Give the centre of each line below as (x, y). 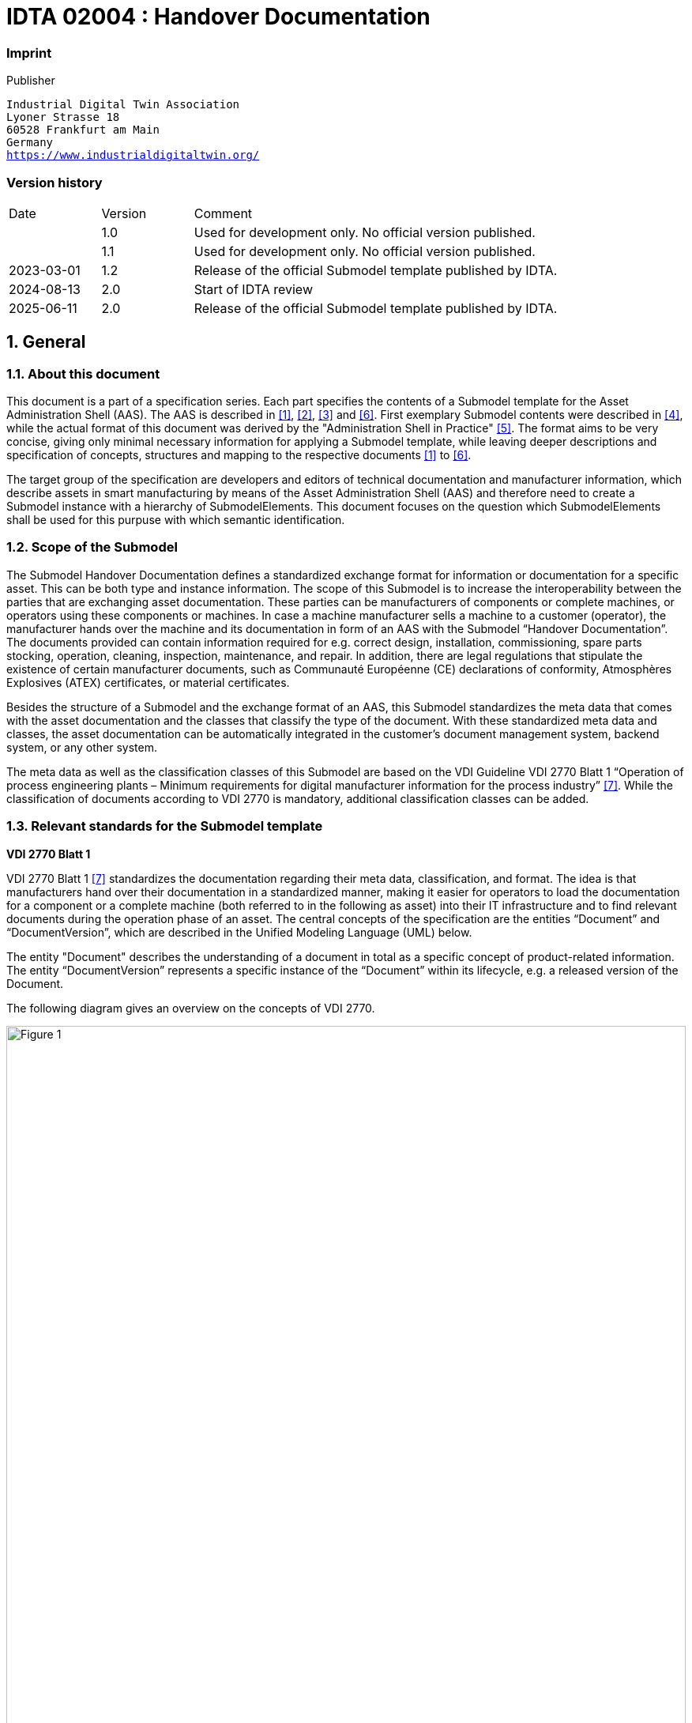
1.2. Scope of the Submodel (92, 547)
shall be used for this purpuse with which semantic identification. (176, 520)
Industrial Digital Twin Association (123, 105)
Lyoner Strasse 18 (63, 117)
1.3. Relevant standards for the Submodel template (165, 826)
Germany (30, 143)
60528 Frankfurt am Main (83, 130)
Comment (223, 213)
